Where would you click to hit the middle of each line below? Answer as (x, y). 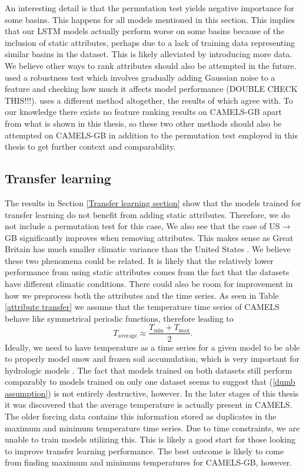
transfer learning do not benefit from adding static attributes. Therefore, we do (147, 214)
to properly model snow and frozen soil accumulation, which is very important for (152, 359)
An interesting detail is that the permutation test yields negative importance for (149, 8)
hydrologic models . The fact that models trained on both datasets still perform (149, 370)
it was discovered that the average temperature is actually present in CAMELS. (149, 405)
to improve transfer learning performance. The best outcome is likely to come (144, 450)
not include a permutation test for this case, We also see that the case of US (142, 226)
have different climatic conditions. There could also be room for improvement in (149, 284)
